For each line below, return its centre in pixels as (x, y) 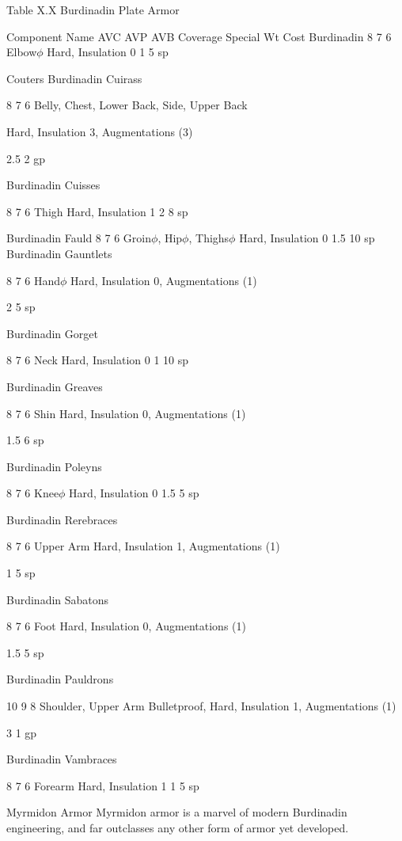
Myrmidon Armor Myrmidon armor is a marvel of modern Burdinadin (177, 812)
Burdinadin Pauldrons (60, 679)
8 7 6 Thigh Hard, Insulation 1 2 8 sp (97, 211)
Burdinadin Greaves (55, 386)
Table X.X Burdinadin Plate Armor (93, 10)
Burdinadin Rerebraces (62, 519)
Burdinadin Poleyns (54, 466)
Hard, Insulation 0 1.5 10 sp (307, 238)
